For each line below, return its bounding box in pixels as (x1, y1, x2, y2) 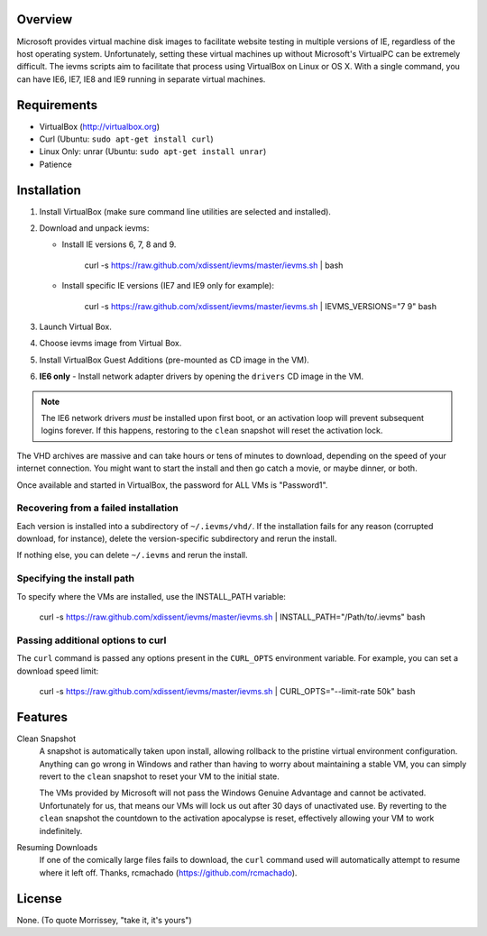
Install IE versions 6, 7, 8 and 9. (61, 239, 177, 250)
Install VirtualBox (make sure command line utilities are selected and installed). (39, 206, 331, 216)
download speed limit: (16, 665, 99, 676)
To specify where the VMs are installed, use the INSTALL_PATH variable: (16, 591, 286, 601)
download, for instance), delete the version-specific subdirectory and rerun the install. (16, 533, 337, 545)
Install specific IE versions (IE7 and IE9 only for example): (61, 280, 275, 291)
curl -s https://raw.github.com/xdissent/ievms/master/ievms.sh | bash (84, 260, 344, 271)
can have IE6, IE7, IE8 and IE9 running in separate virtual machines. (16, 73, 266, 85)
